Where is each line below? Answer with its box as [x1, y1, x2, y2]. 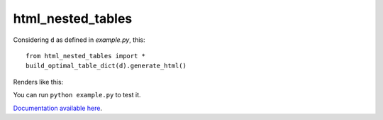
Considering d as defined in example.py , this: [13, 36, 145, 44]
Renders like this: [13, 77, 64, 86]
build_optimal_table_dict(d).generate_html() [26, 62, 187, 70]
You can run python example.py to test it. [13, 91, 141, 99]
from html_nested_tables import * [26, 52, 145, 60]
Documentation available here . [13, 104, 103, 112]
